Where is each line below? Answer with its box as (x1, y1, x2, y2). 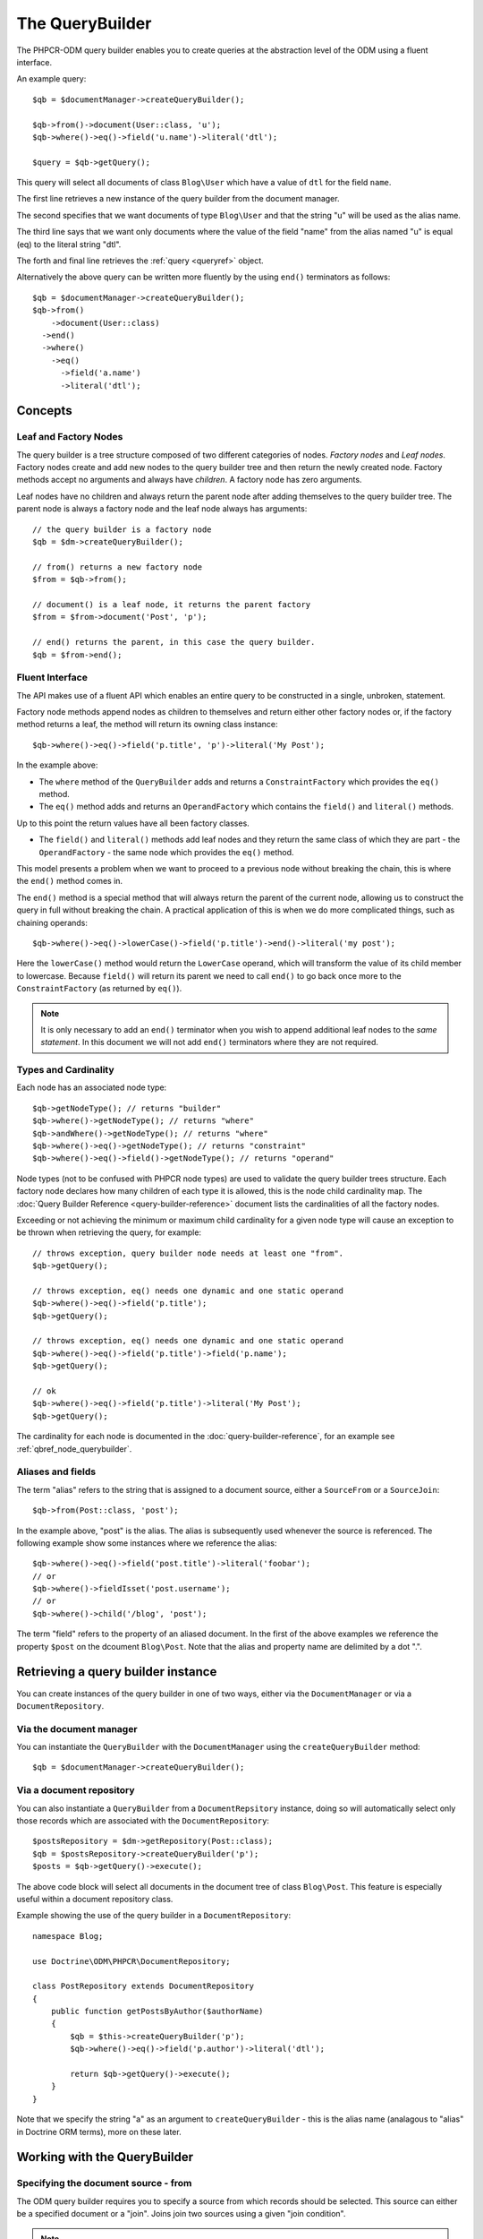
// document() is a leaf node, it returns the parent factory (32, 599, 311, 609)
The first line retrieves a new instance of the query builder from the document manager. (16, 193, 340, 204)
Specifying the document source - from (16, 2177, 192, 2190)
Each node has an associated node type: (16, 1082, 167, 1093)
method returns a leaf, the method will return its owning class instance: (16, 719, 278, 730)
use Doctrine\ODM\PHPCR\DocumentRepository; (32, 1956, 232, 1966)
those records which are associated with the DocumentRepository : (16, 1814, 270, 1826)
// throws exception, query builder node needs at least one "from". (32, 1248, 344, 1258)
